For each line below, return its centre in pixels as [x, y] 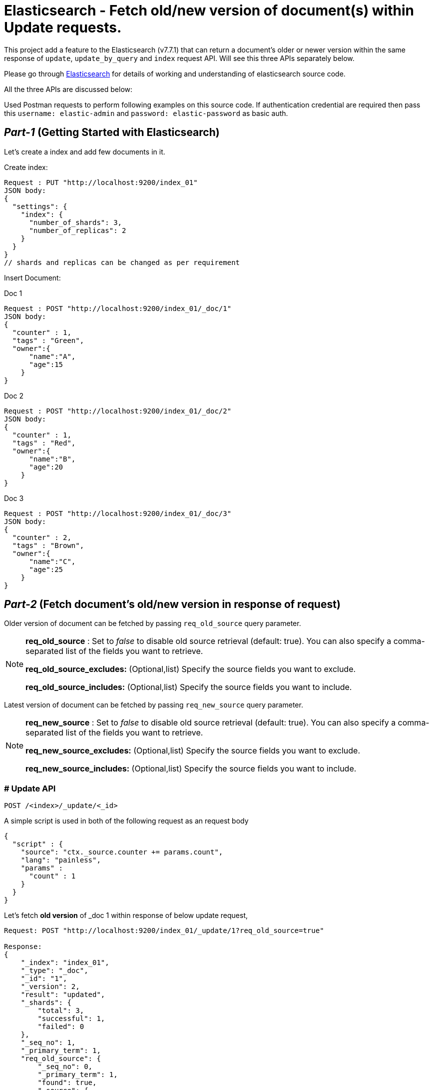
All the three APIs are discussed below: [68, 89]
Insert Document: [32, 277]
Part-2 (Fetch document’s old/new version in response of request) [172, 604]
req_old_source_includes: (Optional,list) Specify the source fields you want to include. [189, 687]
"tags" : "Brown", [48, 545]
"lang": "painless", [61, 860]
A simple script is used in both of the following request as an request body [126, 821]
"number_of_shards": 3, [76, 222]
